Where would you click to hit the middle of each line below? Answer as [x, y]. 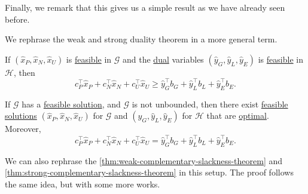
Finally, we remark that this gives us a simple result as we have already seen [145, 7]
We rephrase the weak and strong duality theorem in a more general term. [141, 39]
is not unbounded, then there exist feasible [210, 104]
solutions [21, 116]
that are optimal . [238, 116]
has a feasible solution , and [71, 104]
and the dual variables [163, 59]
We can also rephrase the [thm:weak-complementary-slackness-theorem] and [144, 160]
